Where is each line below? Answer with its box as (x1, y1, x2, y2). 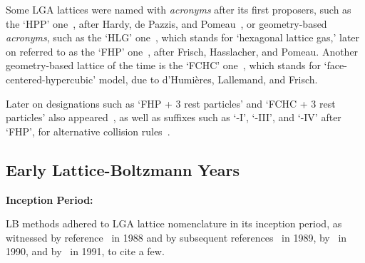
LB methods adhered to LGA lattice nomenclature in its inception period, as (6, 216, 342, 231)
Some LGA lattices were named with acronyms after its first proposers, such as (6, 2, 351, 16)
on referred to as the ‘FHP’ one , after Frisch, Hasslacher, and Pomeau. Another (6, 43, 359, 58)
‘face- (324, 58, 347, 73)
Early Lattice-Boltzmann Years (6, 158, 240, 180)
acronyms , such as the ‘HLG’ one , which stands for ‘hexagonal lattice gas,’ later (6, 30, 360, 45)
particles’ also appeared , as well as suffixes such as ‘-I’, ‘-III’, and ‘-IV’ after (6, 110, 341, 125)
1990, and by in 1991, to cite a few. (6, 244, 165, 259)
